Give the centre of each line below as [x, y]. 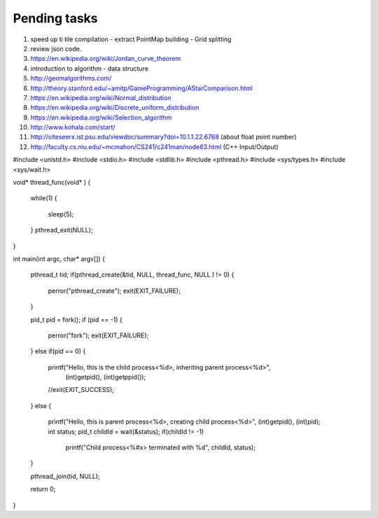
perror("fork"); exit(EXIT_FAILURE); [98, 335]
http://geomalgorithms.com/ [71, 78]
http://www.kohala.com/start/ [73, 127]
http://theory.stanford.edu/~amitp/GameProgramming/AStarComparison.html [142, 88]
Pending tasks [55, 18]
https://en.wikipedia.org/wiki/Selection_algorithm [101, 117]
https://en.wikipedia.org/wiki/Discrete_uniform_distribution [115, 108]
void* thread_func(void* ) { [52, 183]
